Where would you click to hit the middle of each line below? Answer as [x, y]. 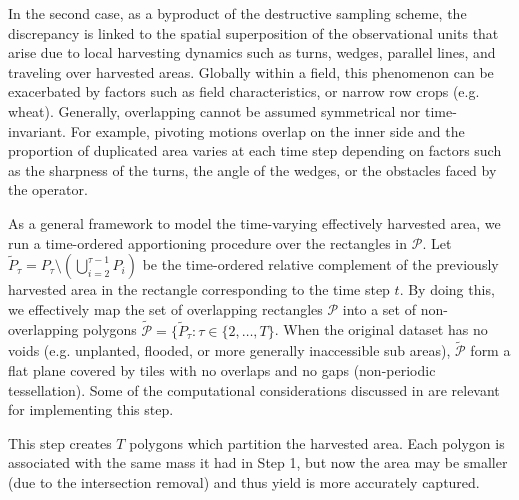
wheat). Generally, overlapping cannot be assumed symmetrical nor [214, 110]
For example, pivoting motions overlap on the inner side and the [267, 130]
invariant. [37, 130]
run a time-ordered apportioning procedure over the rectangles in [208, 242]
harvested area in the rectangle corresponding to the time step [199, 289]
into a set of [379, 308]
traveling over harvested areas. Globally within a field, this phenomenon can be [251, 71]
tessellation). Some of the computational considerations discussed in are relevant [254, 389]
